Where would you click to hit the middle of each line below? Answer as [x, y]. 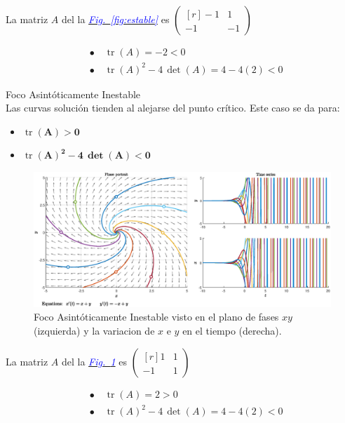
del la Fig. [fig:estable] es [115, 19]
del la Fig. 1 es [94, 361]
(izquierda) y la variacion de [94, 331]
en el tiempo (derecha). [232, 331]
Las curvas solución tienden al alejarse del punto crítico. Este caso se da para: [173, 108]
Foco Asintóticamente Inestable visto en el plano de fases [156, 317]
